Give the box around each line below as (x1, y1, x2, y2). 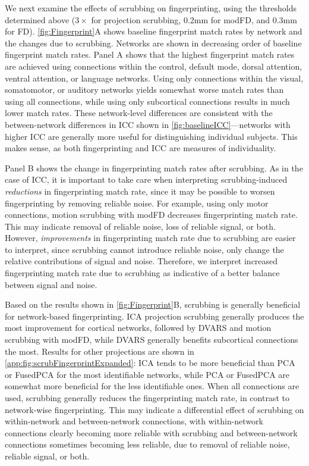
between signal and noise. (5, 278, 97, 290)
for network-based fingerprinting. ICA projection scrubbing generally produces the (5, 309, 304, 322)
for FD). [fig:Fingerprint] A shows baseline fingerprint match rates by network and (5, 25, 302, 37)
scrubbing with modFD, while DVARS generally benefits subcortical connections (5, 333, 298, 346)
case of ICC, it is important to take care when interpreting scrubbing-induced (5, 173, 288, 186)
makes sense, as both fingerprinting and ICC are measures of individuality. (5, 142, 276, 154)
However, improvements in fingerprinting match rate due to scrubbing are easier (5, 232, 296, 244)
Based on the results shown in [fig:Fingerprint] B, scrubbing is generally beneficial (5, 298, 301, 311)
